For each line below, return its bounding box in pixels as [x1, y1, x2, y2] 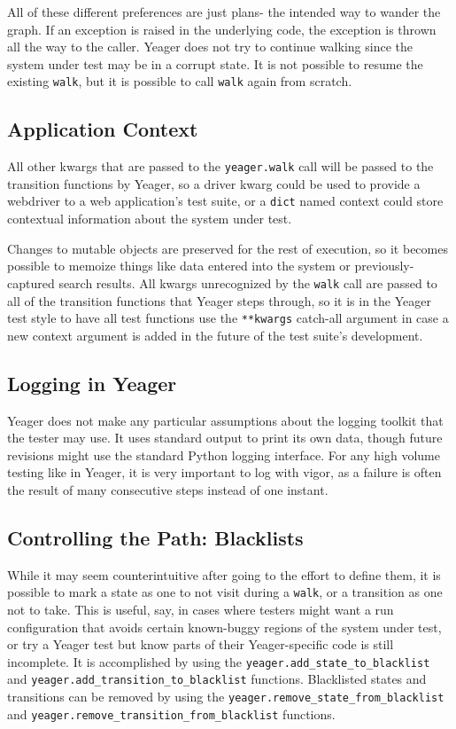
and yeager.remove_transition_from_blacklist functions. [7, 704, 336, 723]
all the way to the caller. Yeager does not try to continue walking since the [7, 37, 413, 56]
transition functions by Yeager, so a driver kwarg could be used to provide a [7, 174, 421, 192]
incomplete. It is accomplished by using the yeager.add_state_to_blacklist [7, 652, 430, 670]
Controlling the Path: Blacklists [7, 523, 304, 551]
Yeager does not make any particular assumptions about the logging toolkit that [7, 411, 444, 429]
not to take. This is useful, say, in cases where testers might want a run [7, 600, 394, 619]
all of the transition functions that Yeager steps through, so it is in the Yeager [7, 291, 431, 310]
